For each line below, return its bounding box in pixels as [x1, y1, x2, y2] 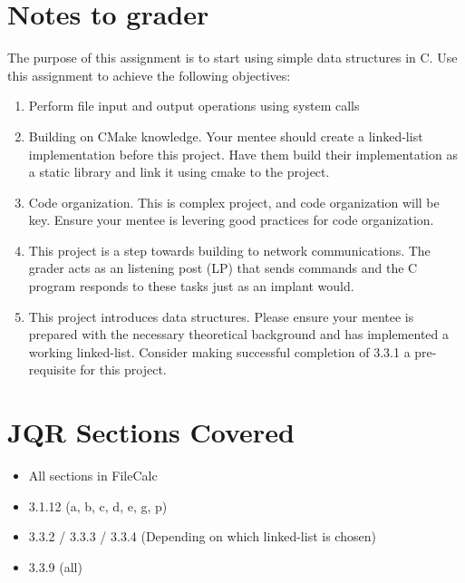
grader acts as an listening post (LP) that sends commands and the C [28, 258, 418, 277]
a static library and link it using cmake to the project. [28, 162, 330, 181]
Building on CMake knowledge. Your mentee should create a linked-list [28, 126, 423, 145]
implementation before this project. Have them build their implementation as [28, 144, 458, 163]
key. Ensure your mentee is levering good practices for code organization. [28, 210, 434, 229]
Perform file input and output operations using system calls [28, 96, 360, 115]
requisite [28, 360, 76, 379]
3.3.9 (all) [28, 557, 82, 576]
